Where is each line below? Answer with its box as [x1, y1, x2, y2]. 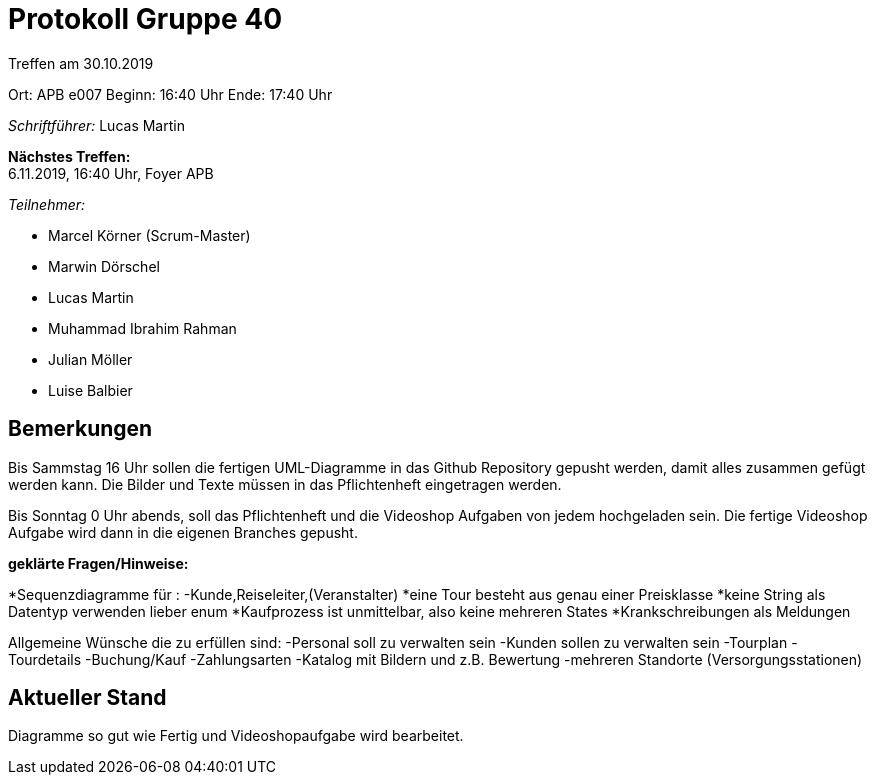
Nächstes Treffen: [8, 147, 131, 165]
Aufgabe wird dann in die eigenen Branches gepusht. [8, 523, 358, 541]
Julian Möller [48, 350, 133, 368]
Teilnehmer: [8, 195, 86, 213]
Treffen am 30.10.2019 [8, 54, 154, 72]
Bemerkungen [8, 416, 153, 442]
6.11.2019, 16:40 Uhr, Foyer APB [8, 164, 214, 182]
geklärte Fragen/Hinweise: [8, 554, 189, 572]
